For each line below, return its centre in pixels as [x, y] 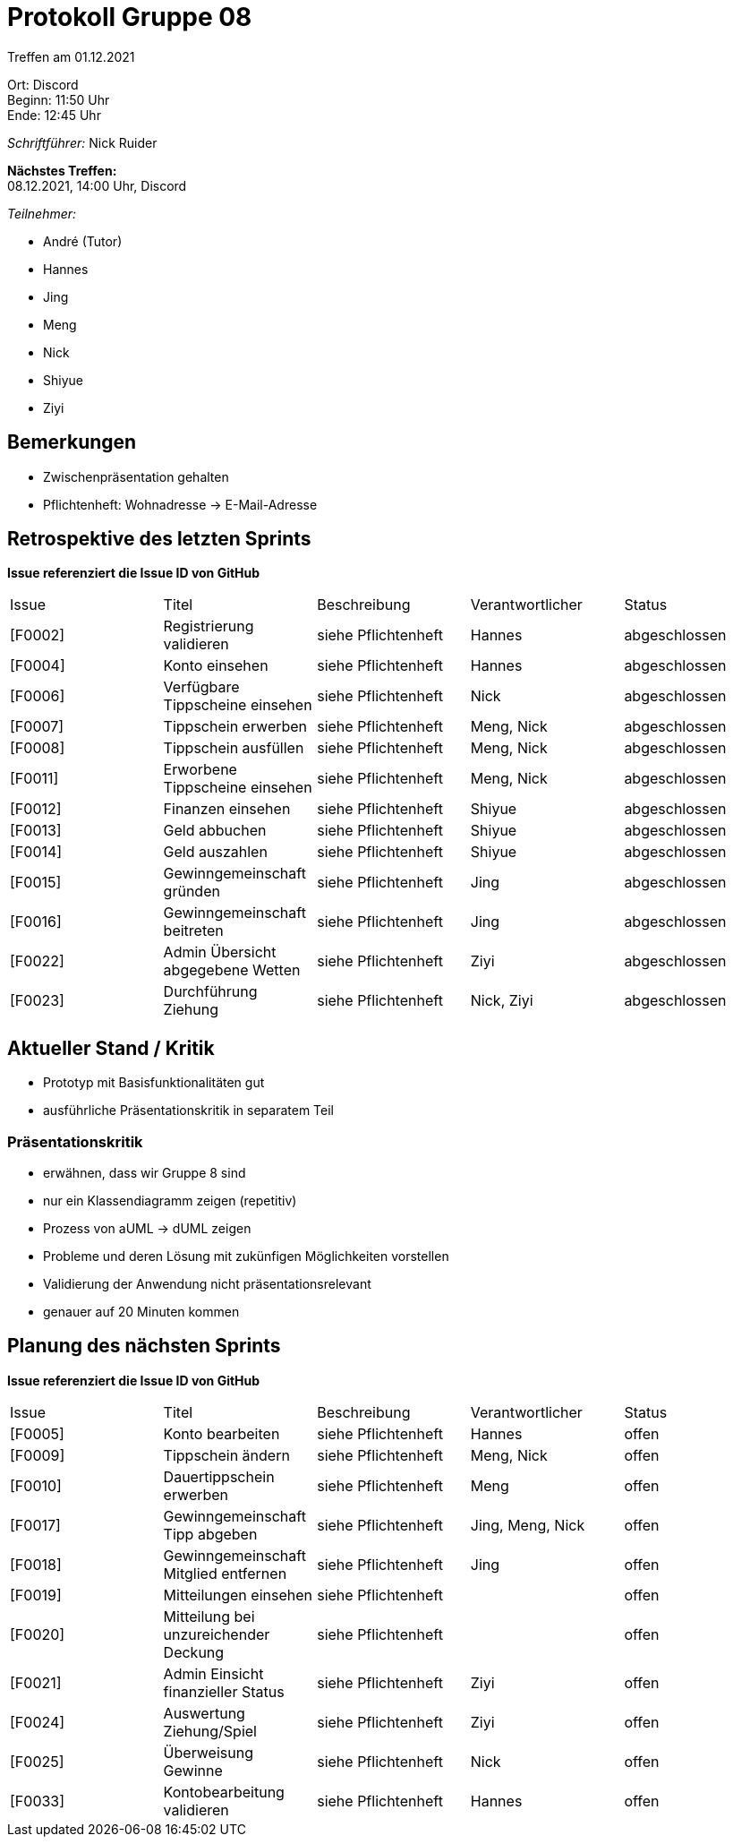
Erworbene [200, 770]
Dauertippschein [219, 1476]
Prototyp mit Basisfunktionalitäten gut [154, 1083]
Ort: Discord [43, 84]
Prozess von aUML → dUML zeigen [147, 1229]
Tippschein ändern [226, 1455]
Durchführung [210, 992]
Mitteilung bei [209, 1616]
